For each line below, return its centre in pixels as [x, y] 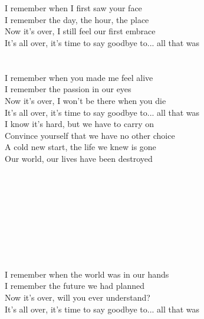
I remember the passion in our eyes [68, 89]
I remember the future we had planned [75, 286]
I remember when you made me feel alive [79, 77]
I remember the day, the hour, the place [77, 19]
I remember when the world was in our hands [87, 274]
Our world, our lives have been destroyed [79, 158]
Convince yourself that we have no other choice [90, 135]
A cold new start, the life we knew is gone [80, 147]
